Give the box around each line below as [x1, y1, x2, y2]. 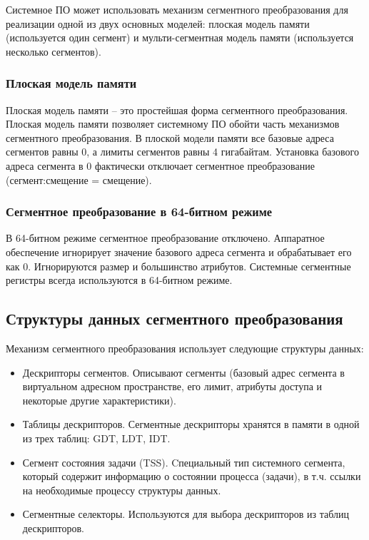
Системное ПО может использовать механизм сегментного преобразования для [6, 2, 348, 16]
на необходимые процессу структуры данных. [22, 482, 221, 497]
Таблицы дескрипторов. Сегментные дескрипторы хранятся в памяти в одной [22, 417, 360, 432]
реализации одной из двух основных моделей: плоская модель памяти [6, 16, 310, 31]
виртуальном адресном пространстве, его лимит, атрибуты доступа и [22, 379, 323, 394]
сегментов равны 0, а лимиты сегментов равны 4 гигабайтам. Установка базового [6, 144, 359, 159]
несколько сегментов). [6, 44, 101, 58]
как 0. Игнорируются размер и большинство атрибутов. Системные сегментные [6, 258, 351, 273]
